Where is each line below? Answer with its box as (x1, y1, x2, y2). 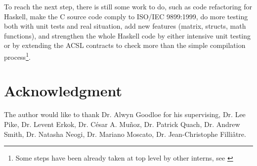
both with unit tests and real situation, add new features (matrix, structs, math (4, 21, 246, 31)
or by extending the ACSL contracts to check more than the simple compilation (4, 40, 246, 50)
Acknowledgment (4, 81, 122, 101)
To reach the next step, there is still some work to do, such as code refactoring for (4, 1, 252, 11)
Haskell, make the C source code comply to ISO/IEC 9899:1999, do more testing (4, 11, 248, 21)
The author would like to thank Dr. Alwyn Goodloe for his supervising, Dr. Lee (4, 109, 246, 120)
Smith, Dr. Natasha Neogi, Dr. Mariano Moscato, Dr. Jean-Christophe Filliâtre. (4, 128, 246, 139)
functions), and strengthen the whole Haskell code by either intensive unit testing (4, 30, 251, 41)
